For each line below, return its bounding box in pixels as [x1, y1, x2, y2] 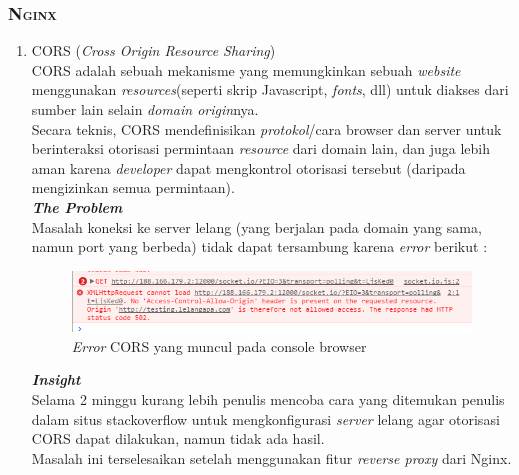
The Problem [31, 196, 123, 217]
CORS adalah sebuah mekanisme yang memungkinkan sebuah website [31, 59, 461, 80]
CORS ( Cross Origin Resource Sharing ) [31, 40, 276, 61]
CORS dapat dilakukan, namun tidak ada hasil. [31, 428, 325, 449]
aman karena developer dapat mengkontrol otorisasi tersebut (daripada [31, 157, 466, 178]
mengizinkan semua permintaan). [31, 177, 235, 198]
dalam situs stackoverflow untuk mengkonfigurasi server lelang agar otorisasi [31, 408, 500, 429]
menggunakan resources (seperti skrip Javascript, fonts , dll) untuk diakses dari [31, 79, 509, 100]
